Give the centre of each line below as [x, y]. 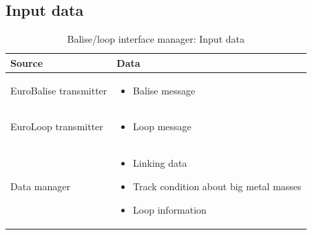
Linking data [160, 163]
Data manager [40, 186]
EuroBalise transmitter [59, 90]
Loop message [162, 126]
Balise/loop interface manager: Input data [156, 39]
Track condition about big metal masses [217, 186]
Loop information [170, 209]
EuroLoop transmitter [57, 126]
